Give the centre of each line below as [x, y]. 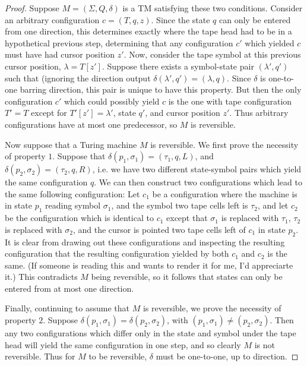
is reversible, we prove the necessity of [212, 308]
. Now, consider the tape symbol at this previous [212, 54]
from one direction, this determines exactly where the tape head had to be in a [148, 31]
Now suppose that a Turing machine [71, 144]
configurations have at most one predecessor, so [91, 124]
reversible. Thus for [40, 356]
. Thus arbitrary [259, 113]
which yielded [270, 42]
